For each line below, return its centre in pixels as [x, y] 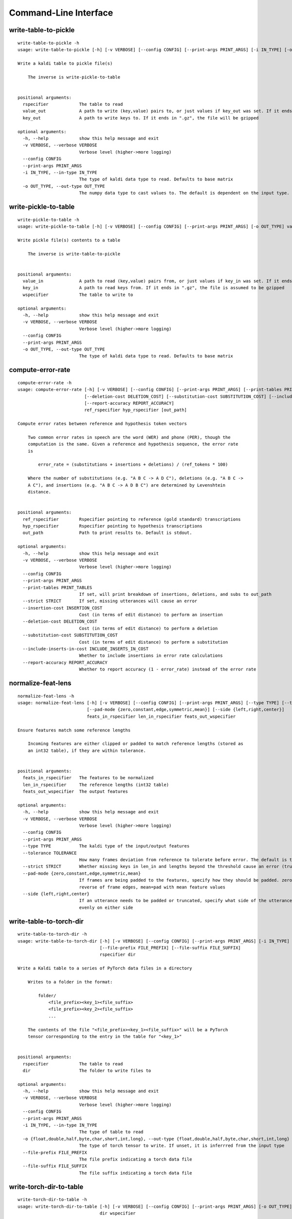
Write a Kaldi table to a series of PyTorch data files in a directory [105, 968]
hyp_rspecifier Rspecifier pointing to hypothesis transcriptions [112, 526]
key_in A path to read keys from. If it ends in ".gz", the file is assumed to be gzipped [154, 288]
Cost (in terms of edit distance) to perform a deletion [148, 628]
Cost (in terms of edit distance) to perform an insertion [151, 615]
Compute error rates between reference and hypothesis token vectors [102, 424]
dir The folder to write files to [87, 1071]
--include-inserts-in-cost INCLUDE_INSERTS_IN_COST [85, 649]
